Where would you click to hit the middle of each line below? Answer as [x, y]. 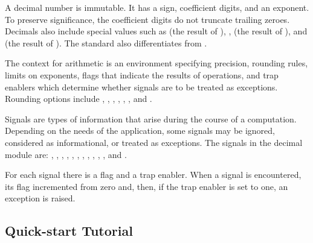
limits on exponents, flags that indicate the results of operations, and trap [142, 74]
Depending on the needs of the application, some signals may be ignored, [140, 131]
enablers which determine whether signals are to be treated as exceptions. [141, 87]
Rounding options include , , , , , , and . [79, 99]
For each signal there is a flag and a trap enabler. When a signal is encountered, [153, 175]
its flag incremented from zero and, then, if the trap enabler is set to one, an [147, 186]
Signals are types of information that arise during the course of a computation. [151, 118]
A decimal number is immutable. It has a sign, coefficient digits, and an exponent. [157, 7]
